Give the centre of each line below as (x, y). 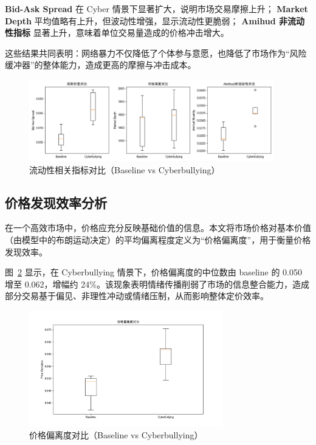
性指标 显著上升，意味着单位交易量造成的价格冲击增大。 (117, 33)
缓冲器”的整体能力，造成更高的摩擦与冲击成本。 (101, 65)
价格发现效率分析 (56, 202)
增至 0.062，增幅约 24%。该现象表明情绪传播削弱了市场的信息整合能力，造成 (157, 284)
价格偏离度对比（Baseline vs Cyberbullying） (116, 435)
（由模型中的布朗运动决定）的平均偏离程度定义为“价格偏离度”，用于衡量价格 (158, 240)
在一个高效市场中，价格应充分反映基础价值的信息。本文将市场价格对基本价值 (158, 228)
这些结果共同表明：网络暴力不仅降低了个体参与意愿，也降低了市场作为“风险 (156, 53)
